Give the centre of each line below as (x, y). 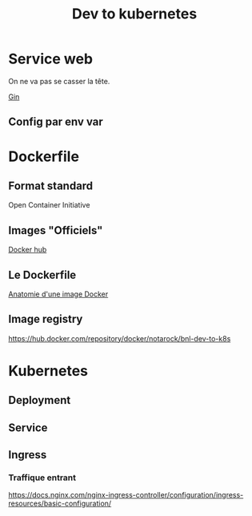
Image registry (46, 319)
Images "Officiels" (56, 230)
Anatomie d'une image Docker (58, 294)
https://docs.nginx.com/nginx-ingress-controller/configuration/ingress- (126, 495)
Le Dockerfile (42, 274)
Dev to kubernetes (134, 14)
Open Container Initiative (49, 205)
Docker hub (28, 250)
